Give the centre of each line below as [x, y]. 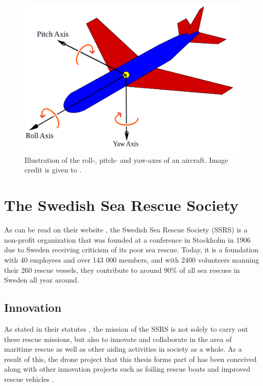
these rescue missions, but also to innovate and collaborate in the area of [118, 339]
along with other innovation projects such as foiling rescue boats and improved [127, 369]
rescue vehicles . [29, 379]
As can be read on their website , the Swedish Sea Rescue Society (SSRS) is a [126, 230]
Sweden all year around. [42, 280]
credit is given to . [53, 170]
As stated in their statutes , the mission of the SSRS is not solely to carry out [126, 328]
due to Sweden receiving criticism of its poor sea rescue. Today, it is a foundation [131, 250]
